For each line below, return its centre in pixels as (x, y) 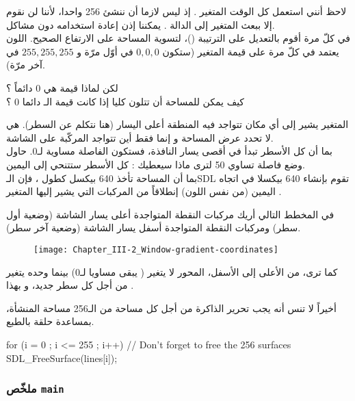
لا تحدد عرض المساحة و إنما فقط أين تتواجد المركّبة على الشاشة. (140, 137)
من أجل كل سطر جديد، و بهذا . (70, 285)
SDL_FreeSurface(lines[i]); (62, 358)
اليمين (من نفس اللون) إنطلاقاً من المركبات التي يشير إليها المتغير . (144, 191)
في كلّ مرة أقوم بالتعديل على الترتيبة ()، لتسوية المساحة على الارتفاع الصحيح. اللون (179, 38)
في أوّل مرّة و (105, 51)
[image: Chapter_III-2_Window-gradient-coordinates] (156, 249)
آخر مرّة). (26, 65)
